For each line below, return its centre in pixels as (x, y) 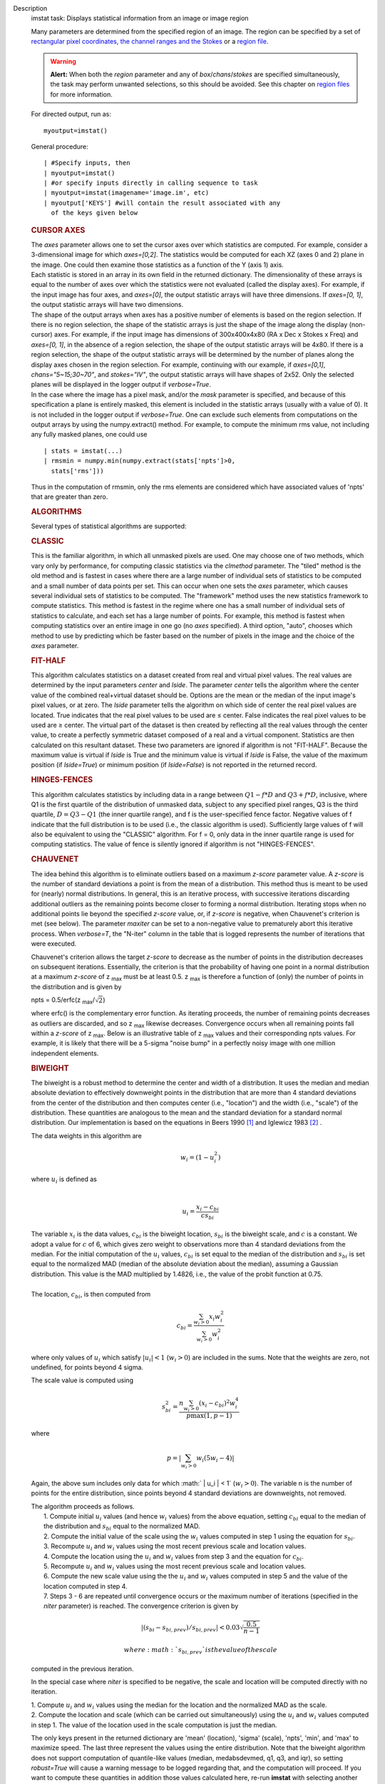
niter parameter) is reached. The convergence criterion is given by (141, 1606)
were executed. (54, 944)
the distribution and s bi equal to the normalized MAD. (122, 1527)
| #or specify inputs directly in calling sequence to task (151, 183)
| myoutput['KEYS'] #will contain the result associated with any (162, 203)
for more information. (82, 94)
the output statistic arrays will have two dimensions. (107, 305)
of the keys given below (94, 213)
